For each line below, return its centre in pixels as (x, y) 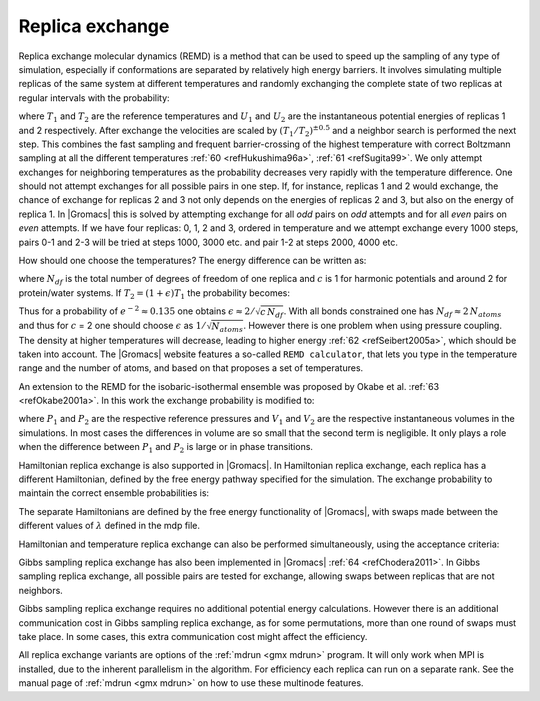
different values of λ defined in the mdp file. (109, 526)
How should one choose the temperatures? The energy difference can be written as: (192, 261)
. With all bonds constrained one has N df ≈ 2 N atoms (392, 312)
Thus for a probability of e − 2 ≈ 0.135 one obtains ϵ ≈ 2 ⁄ (136, 310)
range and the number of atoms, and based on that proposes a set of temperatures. (191, 368)
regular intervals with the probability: (94, 97)
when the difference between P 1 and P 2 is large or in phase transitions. (166, 448)
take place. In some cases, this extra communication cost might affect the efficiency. (193, 636)
